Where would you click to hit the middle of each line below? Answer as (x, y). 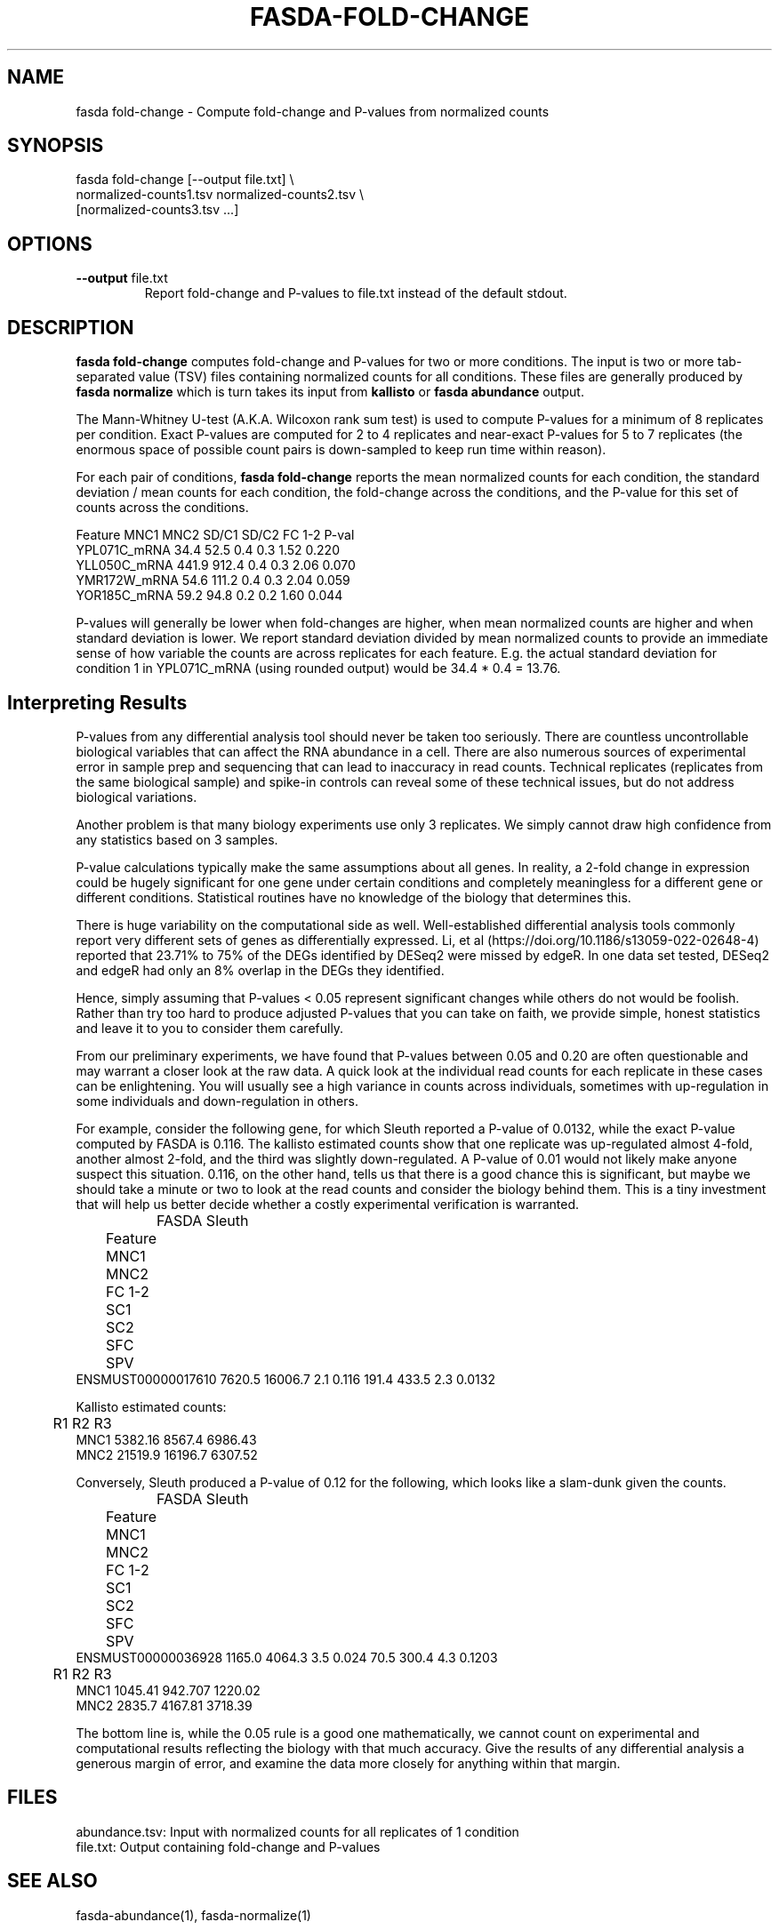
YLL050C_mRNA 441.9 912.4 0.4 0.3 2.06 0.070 (216, 565)
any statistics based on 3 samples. (177, 839)
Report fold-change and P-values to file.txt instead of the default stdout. (356, 293)
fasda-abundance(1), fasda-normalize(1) (193, 1915)
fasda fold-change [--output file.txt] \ (185, 180)
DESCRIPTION (71, 327)
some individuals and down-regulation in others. (217, 1101)
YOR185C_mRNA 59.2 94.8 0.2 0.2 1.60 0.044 (209, 596)
